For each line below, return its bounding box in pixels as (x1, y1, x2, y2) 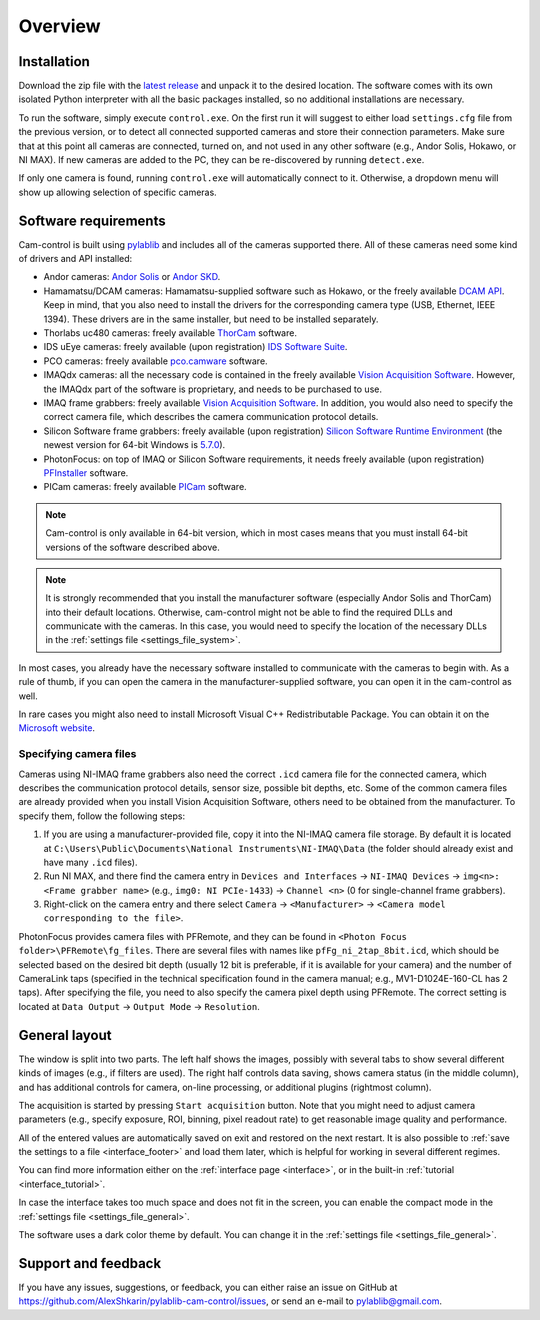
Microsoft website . (18, 722, 95, 734)
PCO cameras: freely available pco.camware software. (43, 355, 269, 367)
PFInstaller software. (43, 466, 129, 479)
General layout (18, 1026, 112, 1044)
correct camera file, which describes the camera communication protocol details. (43, 411, 379, 423)
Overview (18, 15, 101, 37)
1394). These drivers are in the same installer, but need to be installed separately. (43, 313, 379, 325)
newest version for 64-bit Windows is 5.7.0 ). (43, 439, 226, 451)
